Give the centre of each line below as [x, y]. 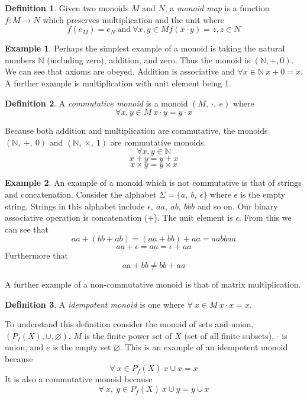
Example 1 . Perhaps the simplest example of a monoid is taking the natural [145, 48]
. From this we [265, 217]
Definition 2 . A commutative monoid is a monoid [96, 103]
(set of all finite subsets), [229, 335]
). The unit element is [193, 217]
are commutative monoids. [158, 142]
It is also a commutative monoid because [79, 379]
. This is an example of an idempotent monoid [204, 347]
